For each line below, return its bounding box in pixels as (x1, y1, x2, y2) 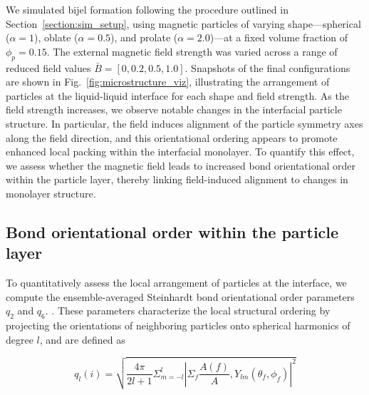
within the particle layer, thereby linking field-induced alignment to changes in (6, 172, 348, 187)
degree (6, 332, 33, 347)
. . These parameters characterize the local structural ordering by (45, 303, 331, 318)
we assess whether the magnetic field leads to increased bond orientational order (6, 158, 356, 173)
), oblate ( (34, 30, 78, 45)
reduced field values (6, 60, 91, 75)
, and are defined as (39, 332, 125, 347)
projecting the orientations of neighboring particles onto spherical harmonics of (6, 318, 350, 333)
